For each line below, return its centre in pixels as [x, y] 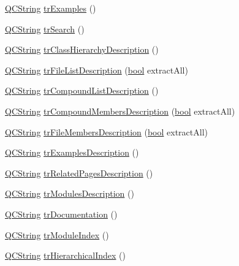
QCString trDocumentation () [61, 214]
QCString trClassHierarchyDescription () [82, 49]
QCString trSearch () [45, 28]
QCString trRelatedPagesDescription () [79, 173]
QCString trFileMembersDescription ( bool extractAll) [106, 131]
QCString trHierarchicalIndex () [65, 255]
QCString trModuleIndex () [57, 234]
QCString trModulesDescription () [70, 193]
